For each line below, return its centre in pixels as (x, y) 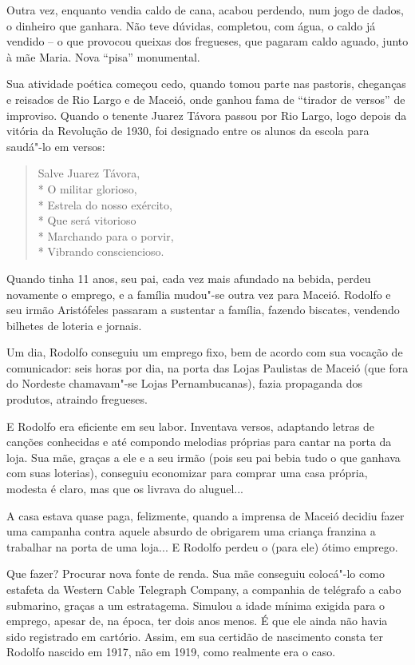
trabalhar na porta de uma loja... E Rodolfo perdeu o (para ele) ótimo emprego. (202, 546)
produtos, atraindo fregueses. (77, 399)
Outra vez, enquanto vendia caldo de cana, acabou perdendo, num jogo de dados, (205, 10)
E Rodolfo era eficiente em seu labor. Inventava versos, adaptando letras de (190, 426)
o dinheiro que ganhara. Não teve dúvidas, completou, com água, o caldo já (191, 25)
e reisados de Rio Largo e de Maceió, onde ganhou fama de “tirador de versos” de (206, 99)
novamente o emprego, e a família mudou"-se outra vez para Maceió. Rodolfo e (199, 294)
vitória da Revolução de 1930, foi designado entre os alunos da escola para (188, 131)
